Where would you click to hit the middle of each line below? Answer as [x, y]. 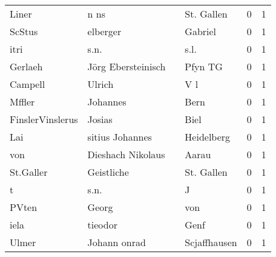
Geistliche [108, 172]
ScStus [24, 31]
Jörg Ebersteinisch [126, 66]
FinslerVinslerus [44, 119]
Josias [100, 119]
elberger [104, 31]
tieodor [102, 225]
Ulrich [100, 84]
